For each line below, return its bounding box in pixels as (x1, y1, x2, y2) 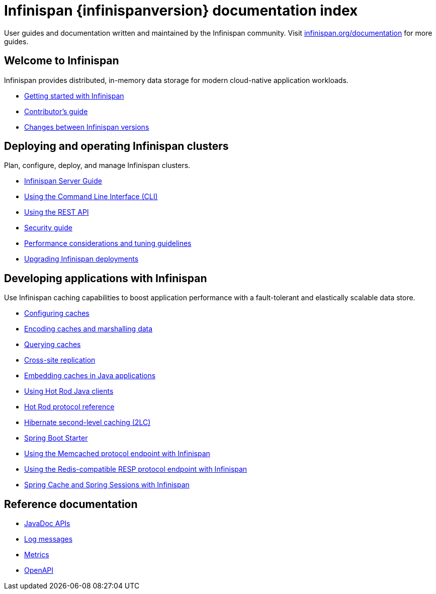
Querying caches (24, 340, 81, 349)
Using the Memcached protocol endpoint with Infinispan (24, 449, 210, 458)
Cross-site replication (24, 356, 96, 365)
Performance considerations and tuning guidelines (24, 239, 192, 248)
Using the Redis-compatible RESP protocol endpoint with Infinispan (24, 465, 247, 474)
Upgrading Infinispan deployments (24, 254, 139, 264)
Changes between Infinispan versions (24, 122, 149, 131)
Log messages (24, 535, 73, 544)
